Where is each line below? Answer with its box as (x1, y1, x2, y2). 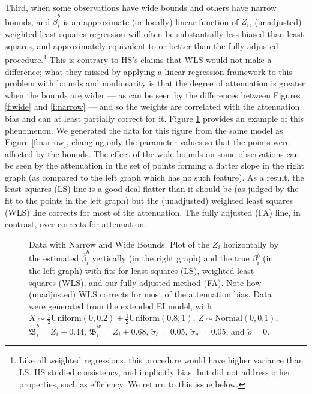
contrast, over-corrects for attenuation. (5, 218, 147, 230)
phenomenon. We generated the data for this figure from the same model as (5, 124, 283, 136)
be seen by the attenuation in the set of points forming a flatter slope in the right (5, 159, 304, 172)
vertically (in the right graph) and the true (92, 252, 250, 264)
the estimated (29, 252, 79, 264)
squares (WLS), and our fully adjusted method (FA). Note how (29, 276, 262, 288)
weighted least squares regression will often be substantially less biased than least (5, 28, 304, 40)
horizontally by (223, 237, 278, 250)
